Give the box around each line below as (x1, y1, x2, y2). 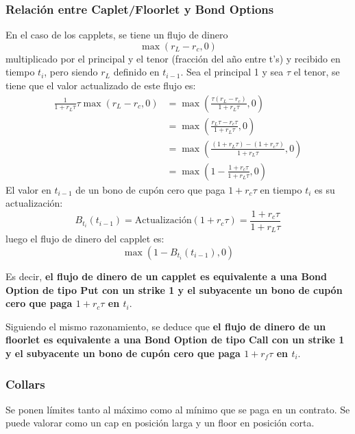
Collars (5, 375, 45, 392)
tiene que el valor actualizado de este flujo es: (5, 78, 196, 92)
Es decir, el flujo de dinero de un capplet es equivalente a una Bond (5, 269, 327, 284)
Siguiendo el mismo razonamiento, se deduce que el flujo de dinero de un (5, 319, 326, 333)
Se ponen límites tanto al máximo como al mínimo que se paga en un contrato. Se (5, 402, 350, 416)
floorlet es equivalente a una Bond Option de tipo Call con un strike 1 (5, 332, 345, 347)
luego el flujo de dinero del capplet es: (5, 231, 164, 246)
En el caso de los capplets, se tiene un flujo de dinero (5, 27, 228, 42)
